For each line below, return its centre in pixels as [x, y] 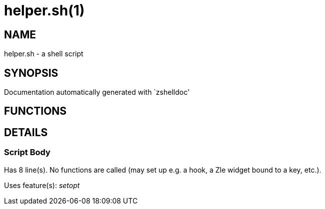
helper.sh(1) [44, 10]
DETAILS [26, 132]
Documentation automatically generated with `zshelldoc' [97, 92]
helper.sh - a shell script [44, 54]
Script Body [27, 152]
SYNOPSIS [31, 73]
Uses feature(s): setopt [42, 185]
